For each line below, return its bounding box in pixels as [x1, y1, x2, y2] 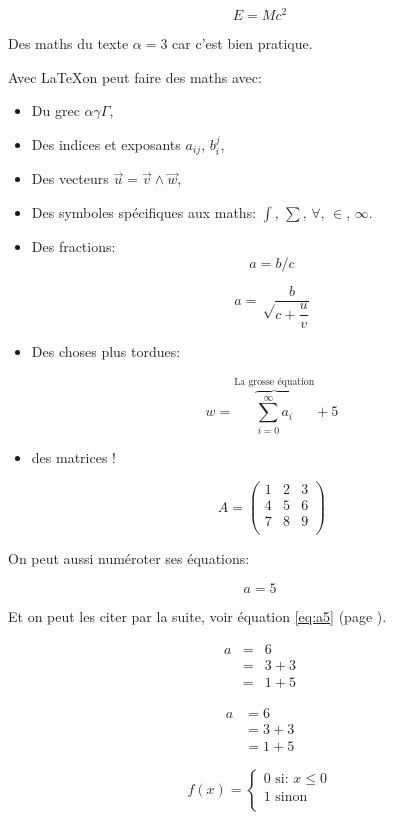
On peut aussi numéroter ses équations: [8, 548, 250, 569]
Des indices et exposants [31, 133, 181, 154]
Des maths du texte [8, 33, 129, 54]
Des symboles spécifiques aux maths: [31, 201, 257, 222]
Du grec [31, 100, 80, 121]
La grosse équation [234, 376, 315, 387]
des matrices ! [31, 446, 116, 467]
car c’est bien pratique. [172, 33, 313, 54]
